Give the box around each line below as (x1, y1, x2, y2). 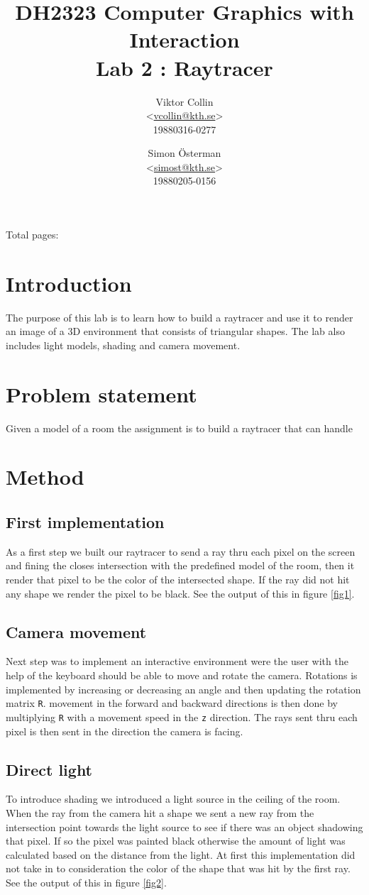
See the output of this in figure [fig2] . (6, 874, 167, 889)
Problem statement (6, 379, 197, 408)
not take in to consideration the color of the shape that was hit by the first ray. (6, 861, 351, 876)
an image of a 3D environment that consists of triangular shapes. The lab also (6, 324, 345, 339)
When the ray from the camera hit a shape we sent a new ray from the (6, 805, 314, 820)
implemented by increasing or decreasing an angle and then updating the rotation (6, 681, 361, 696)
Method (6, 462, 84, 491)
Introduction (6, 268, 132, 297)
